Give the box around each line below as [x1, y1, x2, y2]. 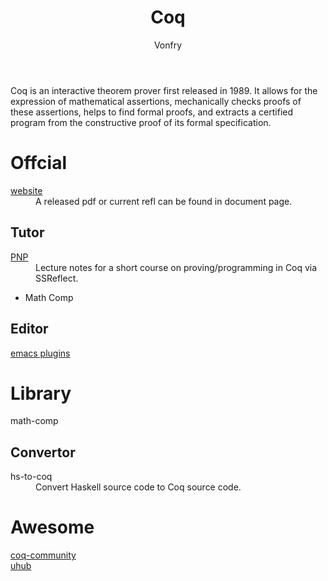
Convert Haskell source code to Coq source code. [35, 481, 242, 493]
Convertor [10, 444, 76, 461]
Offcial [10, 152, 68, 175]
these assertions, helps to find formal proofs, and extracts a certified [10, 106, 294, 118]
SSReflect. [35, 272, 79, 284]
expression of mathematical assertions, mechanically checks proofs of [10, 95, 302, 107]
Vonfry [153, 39, 183, 51]
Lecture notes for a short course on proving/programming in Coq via [35, 261, 318, 273]
